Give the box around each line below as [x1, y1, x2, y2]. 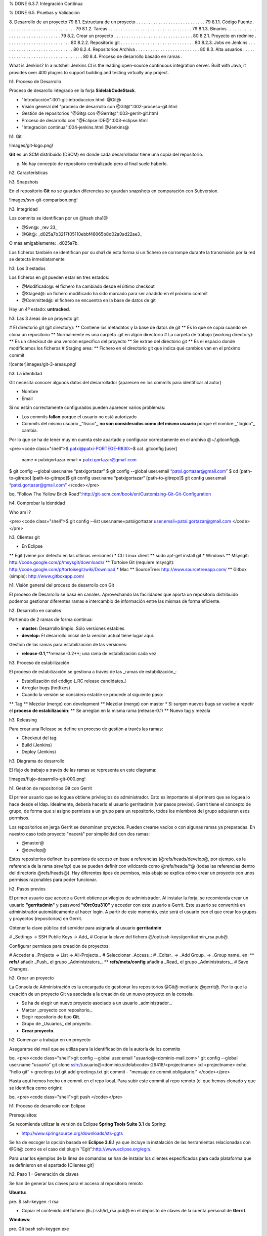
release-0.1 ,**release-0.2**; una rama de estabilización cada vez [21, 651, 157, 657]
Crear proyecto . [21, 1027, 55, 1033]
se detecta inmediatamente [9, 256, 65, 262]
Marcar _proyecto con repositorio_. [21, 1007, 93, 1013]
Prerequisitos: [9, 1112, 38, 1118]
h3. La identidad [9, 370, 42, 376]
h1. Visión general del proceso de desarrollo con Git [9, 582, 115, 588]
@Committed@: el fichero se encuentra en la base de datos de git [21, 297, 156, 304]
